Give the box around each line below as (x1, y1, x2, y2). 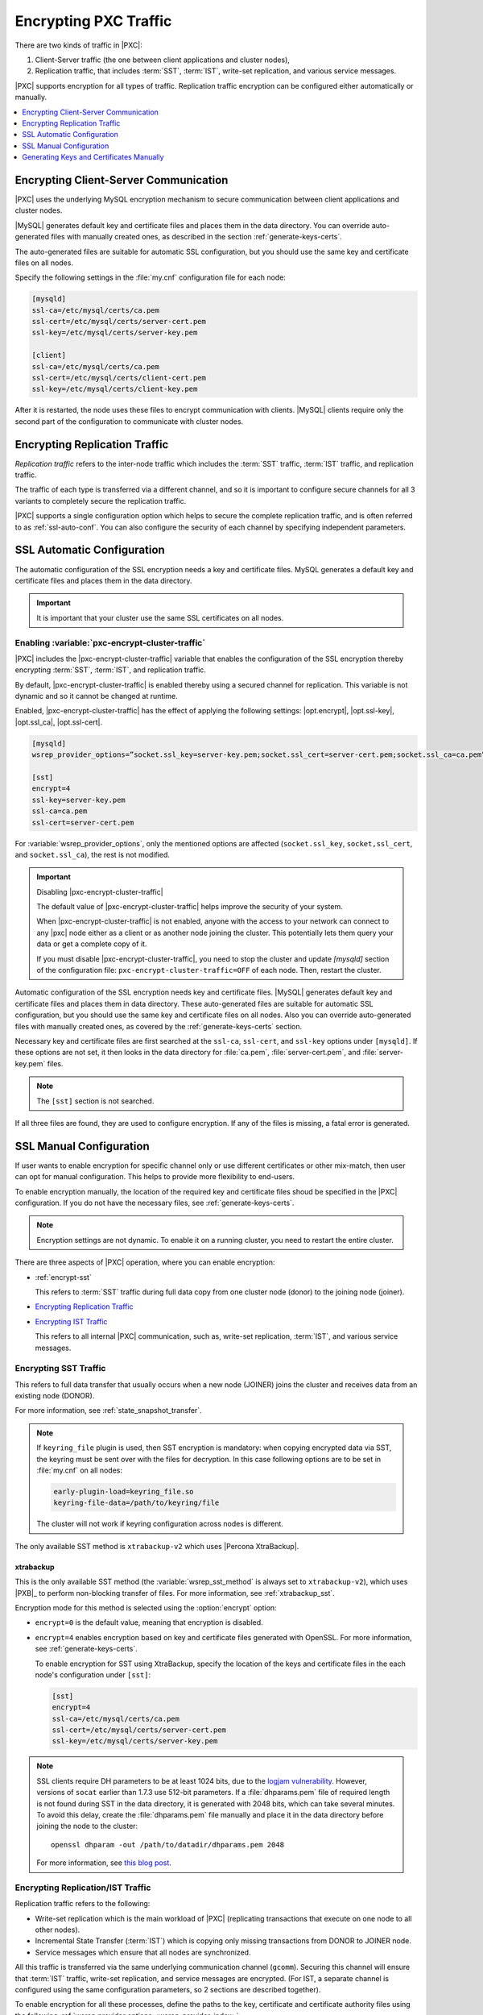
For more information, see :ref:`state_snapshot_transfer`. (14, 1406, 202, 1415)
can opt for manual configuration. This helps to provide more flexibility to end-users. (14, 1172, 295, 1182)
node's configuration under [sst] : (35, 1669, 151, 1680)
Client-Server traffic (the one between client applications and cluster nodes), (35, 55, 290, 64)
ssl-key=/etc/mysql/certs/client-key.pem (31, 384, 198, 394)
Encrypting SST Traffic (14, 1363, 106, 1374)
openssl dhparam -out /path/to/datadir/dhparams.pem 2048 (51, 1840, 285, 1849)
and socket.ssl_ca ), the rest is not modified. (14, 850, 171, 859)
